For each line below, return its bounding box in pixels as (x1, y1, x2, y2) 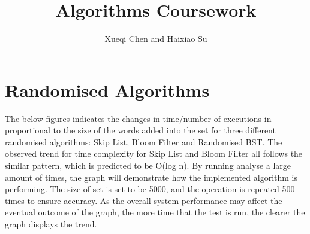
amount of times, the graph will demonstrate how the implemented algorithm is (5, 171, 297, 183)
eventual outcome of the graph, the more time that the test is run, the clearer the (5, 206, 305, 218)
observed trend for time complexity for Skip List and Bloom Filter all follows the (5, 147, 303, 160)
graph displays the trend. (5, 218, 97, 230)
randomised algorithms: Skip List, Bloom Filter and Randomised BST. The (5, 135, 282, 148)
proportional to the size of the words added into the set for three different (5, 124, 276, 136)
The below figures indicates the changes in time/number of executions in (5, 112, 272, 124)
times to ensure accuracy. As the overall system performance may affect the (5, 194, 282, 206)
